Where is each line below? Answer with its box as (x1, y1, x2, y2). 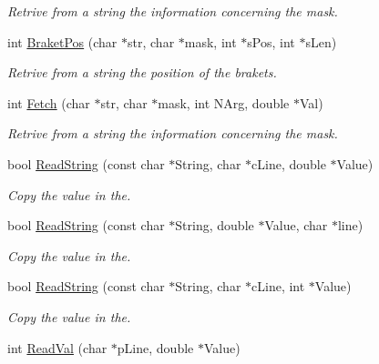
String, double (175, 216, 254, 235)
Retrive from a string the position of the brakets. (7, 63, 277, 82)
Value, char (264, 216, 328, 235)
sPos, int (247, 32, 295, 51)
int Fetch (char (7, 93, 90, 112)
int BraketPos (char (7, 32, 118, 51)
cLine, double (251, 154, 326, 173)
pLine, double (117, 338, 194, 357)
